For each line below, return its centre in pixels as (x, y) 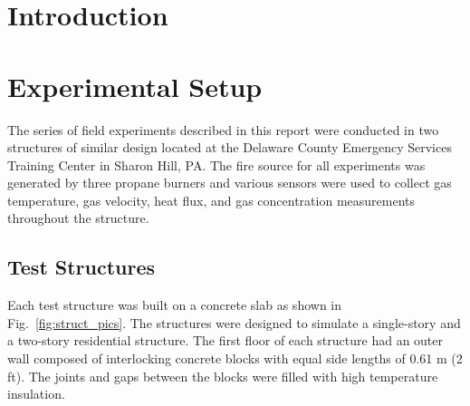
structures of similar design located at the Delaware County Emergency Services (230, 147)
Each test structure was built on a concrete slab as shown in (175, 305)
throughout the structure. (78, 218)
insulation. (36, 394)
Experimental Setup (135, 86)
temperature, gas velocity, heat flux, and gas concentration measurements (211, 200)
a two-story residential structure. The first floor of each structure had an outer (225, 340)
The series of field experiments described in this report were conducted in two (223, 129)
